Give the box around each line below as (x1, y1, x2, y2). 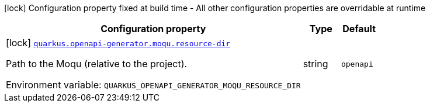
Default (342, 23, 376, 34)
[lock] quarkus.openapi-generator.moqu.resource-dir (6, 37, 231, 49)
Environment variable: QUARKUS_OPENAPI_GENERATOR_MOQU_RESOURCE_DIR (6, 79, 301, 91)
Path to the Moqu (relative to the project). (6, 58, 188, 70)
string (303, 58, 328, 70)
